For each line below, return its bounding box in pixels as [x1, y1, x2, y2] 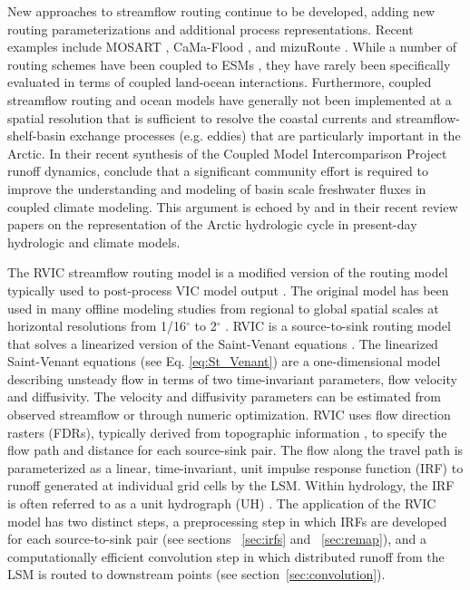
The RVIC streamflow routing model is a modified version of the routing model [7, 263, 448, 282]
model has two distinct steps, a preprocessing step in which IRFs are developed [7, 511, 447, 530]
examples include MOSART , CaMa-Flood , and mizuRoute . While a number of [7, 37, 457, 56]
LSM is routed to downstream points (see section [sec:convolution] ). [7, 565, 386, 584]
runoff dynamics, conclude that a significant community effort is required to [7, 161, 428, 180]
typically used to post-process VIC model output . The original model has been [7, 280, 449, 299]
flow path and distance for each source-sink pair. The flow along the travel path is [7, 440, 464, 459]
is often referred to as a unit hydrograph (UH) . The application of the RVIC [7, 494, 436, 513]
